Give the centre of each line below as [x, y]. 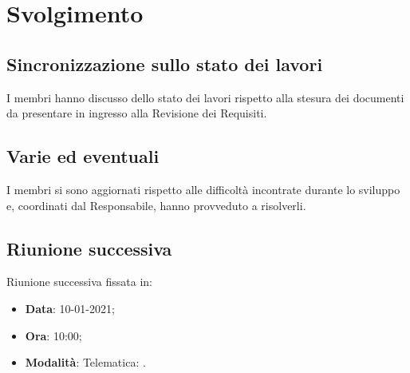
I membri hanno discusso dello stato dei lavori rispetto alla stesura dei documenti [205, 97]
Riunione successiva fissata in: [79, 282]
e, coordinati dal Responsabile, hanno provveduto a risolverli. [156, 205]
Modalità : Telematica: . [85, 362]
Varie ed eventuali [83, 156]
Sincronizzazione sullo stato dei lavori [165, 63]
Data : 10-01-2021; [70, 308]
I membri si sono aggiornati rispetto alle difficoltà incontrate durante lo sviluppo [203, 189]
